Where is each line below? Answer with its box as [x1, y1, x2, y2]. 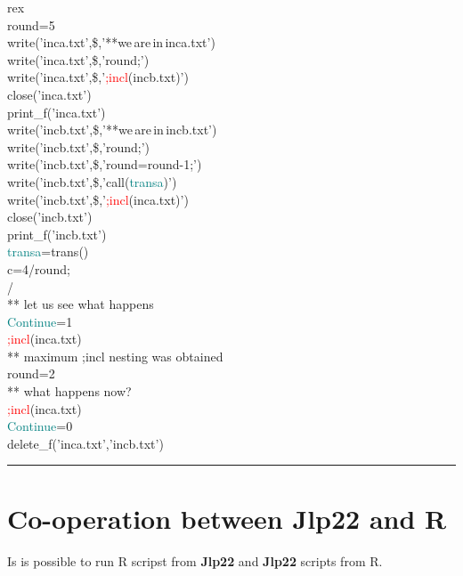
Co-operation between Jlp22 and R [7, 499, 447, 536]
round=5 [7, 15, 55, 34]
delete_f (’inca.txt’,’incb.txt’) [7, 434, 164, 452]
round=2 [7, 364, 55, 383]
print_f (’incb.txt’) [7, 224, 107, 243]
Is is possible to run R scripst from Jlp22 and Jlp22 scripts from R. [7, 551, 383, 570]
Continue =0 [7, 417, 73, 435]
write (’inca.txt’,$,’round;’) [7, 50, 150, 69]
